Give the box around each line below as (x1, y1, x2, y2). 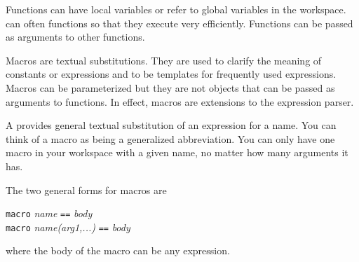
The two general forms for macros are (6, 182, 167, 197)
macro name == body (6, 206, 93, 221)
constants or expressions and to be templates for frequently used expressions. (6, 67, 337, 81)
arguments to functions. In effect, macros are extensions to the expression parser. (6, 94, 354, 109)
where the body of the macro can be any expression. (6, 243, 230, 258)
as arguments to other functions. (6, 29, 145, 44)
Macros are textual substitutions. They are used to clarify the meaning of (6, 53, 322, 67)
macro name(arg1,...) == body (6, 219, 130, 234)
